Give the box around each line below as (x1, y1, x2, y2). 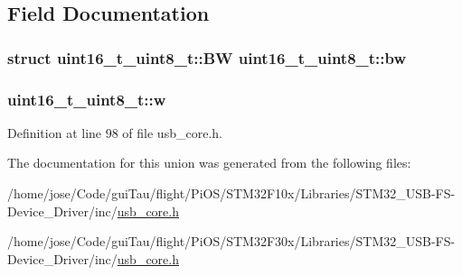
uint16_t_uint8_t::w (7, 87, 166, 110)
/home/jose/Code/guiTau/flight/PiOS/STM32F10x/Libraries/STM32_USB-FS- (7, 184, 456, 203)
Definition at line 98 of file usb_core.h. (7, 123, 222, 142)
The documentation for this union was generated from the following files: (7, 153, 411, 172)
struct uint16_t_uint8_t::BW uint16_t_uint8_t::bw (7, 46, 407, 69)
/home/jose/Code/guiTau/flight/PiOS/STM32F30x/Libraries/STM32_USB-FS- (7, 232, 456, 251)
